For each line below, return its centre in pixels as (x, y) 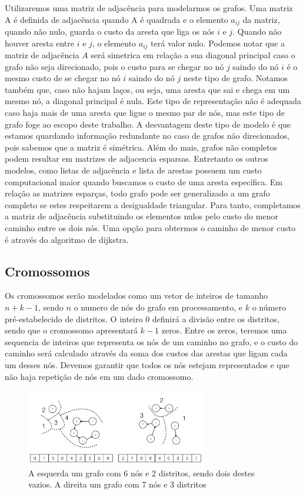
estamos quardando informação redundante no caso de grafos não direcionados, (147, 136)
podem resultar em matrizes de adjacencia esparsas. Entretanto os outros (137, 158)
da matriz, (261, 19)
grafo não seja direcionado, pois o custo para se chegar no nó (114, 66)
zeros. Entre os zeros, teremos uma (224, 330)
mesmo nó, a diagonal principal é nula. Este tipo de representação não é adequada (153, 101)
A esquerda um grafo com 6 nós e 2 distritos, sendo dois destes (142, 473)
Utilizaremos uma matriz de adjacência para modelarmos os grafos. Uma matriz (149, 8)
